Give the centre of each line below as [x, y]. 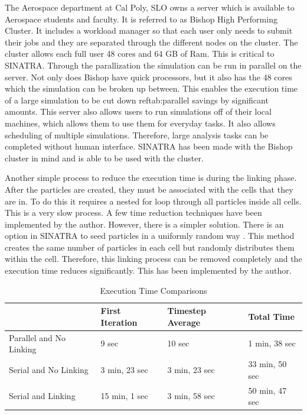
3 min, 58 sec [191, 396]
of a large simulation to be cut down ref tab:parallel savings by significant [137, 100]
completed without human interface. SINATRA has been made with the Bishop [149, 146]
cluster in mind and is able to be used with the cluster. [104, 158]
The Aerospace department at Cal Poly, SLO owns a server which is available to [150, 7]
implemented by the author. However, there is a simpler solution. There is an [144, 224]
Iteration [119, 322]
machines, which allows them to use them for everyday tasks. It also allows [140, 123]
